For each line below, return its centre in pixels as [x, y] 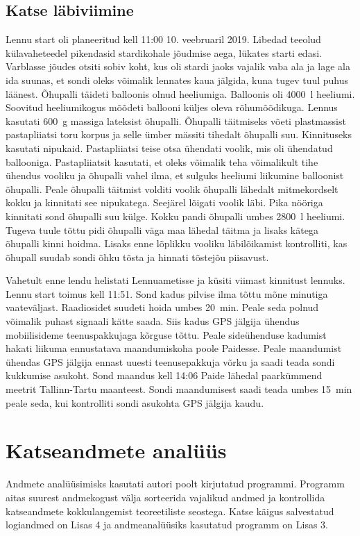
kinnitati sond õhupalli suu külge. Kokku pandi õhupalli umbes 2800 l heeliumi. [175, 216]
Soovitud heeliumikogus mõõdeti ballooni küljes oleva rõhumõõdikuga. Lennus [172, 107]
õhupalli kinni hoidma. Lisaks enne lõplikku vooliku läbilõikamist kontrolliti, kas [177, 243]
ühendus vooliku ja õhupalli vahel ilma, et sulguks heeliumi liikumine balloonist [175, 175]
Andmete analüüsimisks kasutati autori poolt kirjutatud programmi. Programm [175, 484]
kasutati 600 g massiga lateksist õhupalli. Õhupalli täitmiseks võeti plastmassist [176, 120]
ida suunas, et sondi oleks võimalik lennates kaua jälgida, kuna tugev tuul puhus [177, 79]
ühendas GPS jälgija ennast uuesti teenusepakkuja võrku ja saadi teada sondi [170, 361]
